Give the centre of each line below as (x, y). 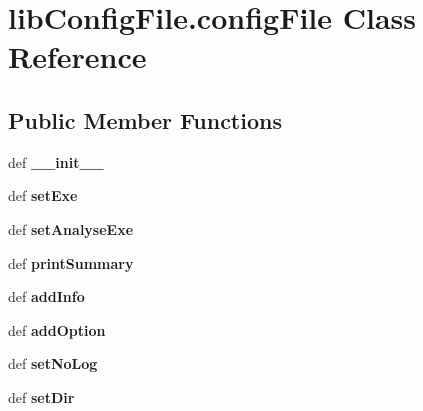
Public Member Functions (145, 119)
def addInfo (46, 296)
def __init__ (56, 161)
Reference (77, 56)
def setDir (41, 396)
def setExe (43, 195)
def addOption (57, 329)
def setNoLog (53, 363)
